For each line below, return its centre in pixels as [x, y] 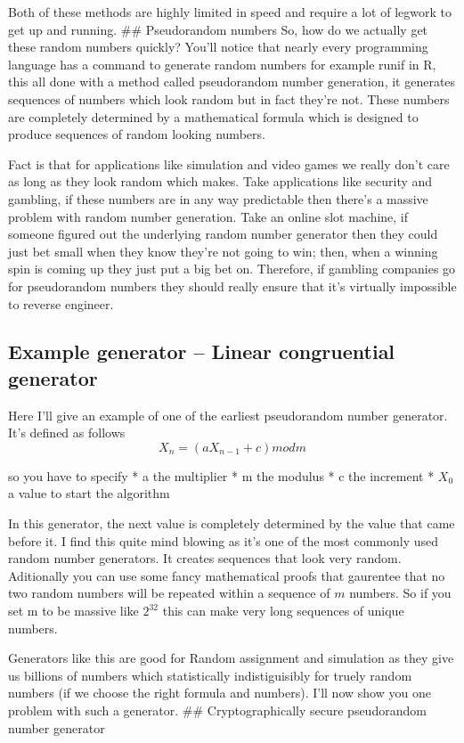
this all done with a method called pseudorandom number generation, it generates [232, 82]
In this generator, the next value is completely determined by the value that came [232, 523]
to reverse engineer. [61, 303]
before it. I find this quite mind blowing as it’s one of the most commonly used [224, 540]
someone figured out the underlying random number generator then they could [223, 234]
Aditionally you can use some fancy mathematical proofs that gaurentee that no [227, 575]
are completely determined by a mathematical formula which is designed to [213, 116]
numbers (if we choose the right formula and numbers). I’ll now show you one [220, 693]
